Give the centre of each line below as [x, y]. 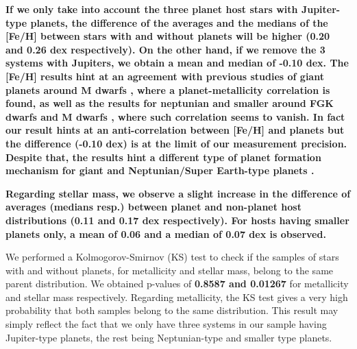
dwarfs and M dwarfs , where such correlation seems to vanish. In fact [175, 116]
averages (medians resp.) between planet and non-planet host [153, 207]
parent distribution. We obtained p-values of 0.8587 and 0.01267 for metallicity [177, 284]
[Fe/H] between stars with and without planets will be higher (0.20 [168, 36]
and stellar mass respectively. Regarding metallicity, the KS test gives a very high [177, 297]
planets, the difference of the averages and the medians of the [179, 22]
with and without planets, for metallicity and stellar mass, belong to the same [170, 270]
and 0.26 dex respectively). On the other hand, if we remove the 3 [165, 49]
